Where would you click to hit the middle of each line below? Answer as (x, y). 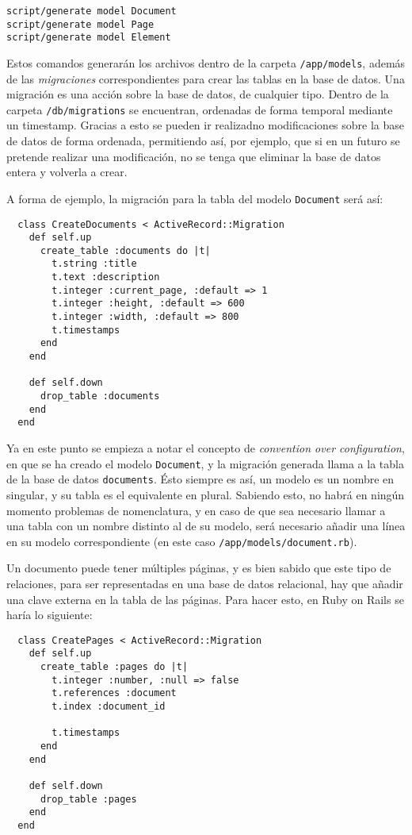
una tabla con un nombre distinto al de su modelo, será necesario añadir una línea (206, 526)
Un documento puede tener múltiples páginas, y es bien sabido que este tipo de (199, 568)
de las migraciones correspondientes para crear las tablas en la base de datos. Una (206, 78)
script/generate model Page (80, 24)
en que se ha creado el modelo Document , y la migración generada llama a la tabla (205, 463)
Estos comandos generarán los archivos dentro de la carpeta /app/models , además (206, 62)
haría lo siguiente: (50, 615)
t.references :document (114, 693)
